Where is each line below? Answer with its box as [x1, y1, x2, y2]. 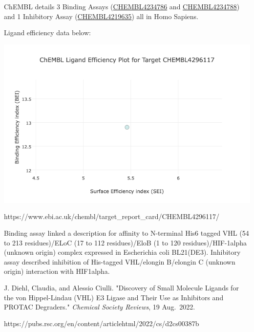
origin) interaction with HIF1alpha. [4, 266, 110, 276]
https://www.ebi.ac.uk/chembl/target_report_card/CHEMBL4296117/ [4, 211, 220, 221]
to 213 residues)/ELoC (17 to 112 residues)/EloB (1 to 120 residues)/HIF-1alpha [4, 237, 247, 247]
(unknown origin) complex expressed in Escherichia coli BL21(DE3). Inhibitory [4, 247, 241, 257]
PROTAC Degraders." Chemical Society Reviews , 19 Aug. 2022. [4, 302, 195, 312]
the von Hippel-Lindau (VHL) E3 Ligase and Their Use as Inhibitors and [4, 292, 224, 302]
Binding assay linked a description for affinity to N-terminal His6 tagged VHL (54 [4, 227, 249, 238]
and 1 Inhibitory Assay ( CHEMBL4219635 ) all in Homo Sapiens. [4, 11, 198, 21]
